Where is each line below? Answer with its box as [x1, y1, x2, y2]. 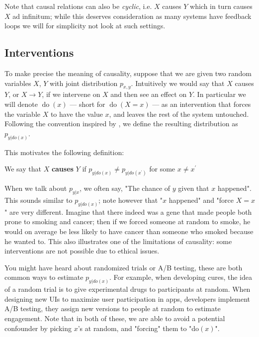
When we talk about [4, 183, 67, 193]
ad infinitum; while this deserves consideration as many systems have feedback [12, 10, 252, 21]
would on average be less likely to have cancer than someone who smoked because [4, 226, 254, 236]
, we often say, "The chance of [79, 183, 171, 193]
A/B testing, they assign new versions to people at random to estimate [4, 303, 221, 314]
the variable [4, 108, 40, 119]
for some [149, 164, 175, 174]
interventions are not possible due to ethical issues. [4, 246, 160, 256]
